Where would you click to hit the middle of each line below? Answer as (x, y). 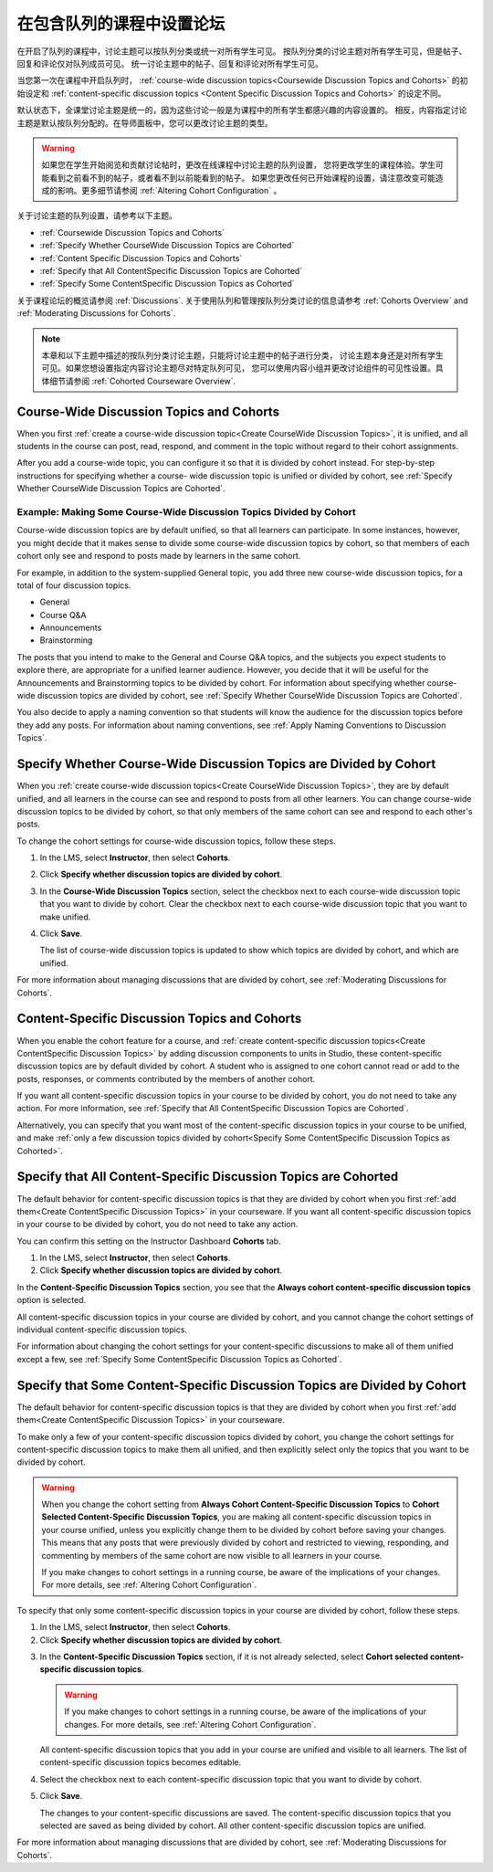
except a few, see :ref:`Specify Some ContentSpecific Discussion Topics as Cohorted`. (179, 1359)
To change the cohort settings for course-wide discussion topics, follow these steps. (177, 841)
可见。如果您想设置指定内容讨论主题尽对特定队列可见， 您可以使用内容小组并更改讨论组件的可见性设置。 (238, 368)
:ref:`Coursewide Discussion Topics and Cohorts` (132, 232)
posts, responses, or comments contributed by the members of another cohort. (166, 1078)
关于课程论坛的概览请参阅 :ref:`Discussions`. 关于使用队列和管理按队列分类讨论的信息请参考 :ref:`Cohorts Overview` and (242, 300)
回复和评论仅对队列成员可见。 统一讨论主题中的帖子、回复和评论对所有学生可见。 (170, 63)
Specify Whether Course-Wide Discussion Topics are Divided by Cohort (226, 764)
